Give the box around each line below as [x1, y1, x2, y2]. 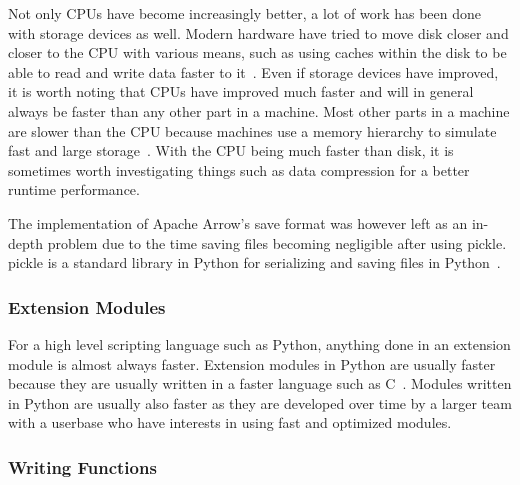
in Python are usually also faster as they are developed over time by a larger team [8, 392, 512, 413]
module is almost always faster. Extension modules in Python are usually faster [8, 353, 496, 374]
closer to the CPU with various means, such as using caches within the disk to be [8, 42, 507, 63]
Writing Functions [8, 454, 157, 479]
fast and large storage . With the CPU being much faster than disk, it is [8, 140, 454, 161]
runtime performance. [8, 179, 140, 200]
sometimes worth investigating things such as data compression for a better [8, 159, 470, 180]
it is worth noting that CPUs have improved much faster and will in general [8, 81, 474, 102]
